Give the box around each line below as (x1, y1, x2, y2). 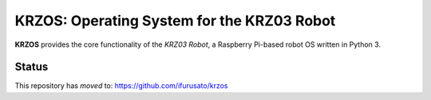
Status (14, 60, 49, 74)
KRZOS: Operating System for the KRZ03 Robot (14, 12, 336, 29)
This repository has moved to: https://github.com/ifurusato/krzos (14, 81, 228, 90)
